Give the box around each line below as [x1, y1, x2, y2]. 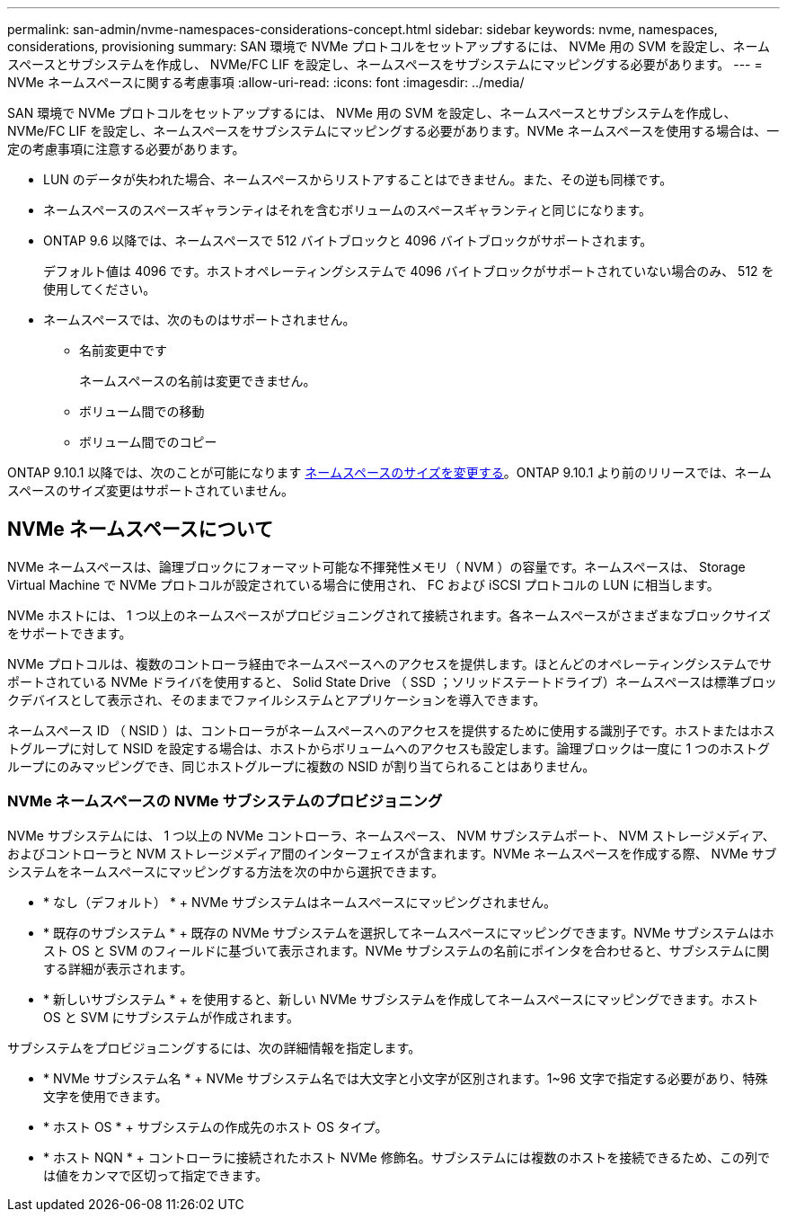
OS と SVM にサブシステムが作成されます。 [43, 1009, 299, 1025]
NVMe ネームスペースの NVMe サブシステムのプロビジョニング [7, 792, 443, 811]
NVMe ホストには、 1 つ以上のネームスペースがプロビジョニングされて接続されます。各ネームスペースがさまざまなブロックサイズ [7, 607, 772, 623]
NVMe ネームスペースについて [7, 518, 273, 541]
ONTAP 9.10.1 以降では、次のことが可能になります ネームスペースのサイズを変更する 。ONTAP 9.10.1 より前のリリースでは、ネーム [7, 465, 772, 480]
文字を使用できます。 [43, 1088, 168, 1104]
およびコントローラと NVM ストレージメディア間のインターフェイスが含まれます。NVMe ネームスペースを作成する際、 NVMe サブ [7, 845, 777, 861]
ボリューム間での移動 [79, 404, 205, 419]
